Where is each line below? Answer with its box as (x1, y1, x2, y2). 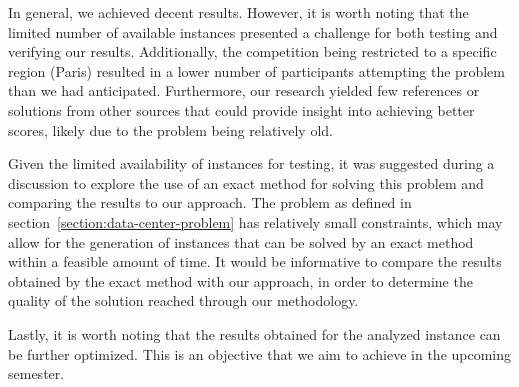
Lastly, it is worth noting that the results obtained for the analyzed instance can (8, 323, 501, 344)
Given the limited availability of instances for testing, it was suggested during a (8, 153, 495, 174)
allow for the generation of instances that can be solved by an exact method (8, 231, 474, 252)
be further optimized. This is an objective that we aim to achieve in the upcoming (8, 343, 512, 364)
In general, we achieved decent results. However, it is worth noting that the (8, 2, 469, 22)
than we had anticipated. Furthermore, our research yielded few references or (8, 80, 480, 101)
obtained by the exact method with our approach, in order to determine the (8, 270, 473, 291)
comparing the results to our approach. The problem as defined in (8, 192, 412, 213)
